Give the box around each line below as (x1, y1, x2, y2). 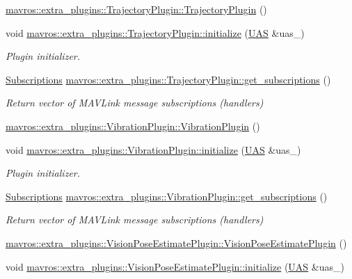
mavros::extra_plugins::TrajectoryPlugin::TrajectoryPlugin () (6, 2, 267, 16)
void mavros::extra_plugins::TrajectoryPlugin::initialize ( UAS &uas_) (6, 25, 305, 40)
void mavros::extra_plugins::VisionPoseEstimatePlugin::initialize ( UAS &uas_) (6, 259, 344, 273)
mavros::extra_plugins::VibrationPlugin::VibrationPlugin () (6, 118, 260, 133)
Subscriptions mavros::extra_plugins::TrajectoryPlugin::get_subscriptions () (6, 72, 331, 86)
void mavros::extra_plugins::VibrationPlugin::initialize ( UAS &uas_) (6, 142, 301, 157)
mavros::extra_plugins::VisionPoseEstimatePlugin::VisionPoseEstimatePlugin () (6, 235, 347, 250)
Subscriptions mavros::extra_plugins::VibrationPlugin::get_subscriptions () (6, 189, 328, 203)
